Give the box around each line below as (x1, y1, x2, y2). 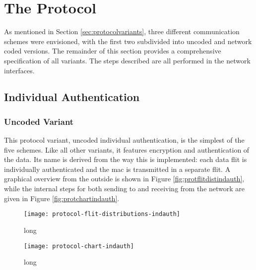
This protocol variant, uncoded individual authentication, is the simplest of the (4, 135, 245, 145)
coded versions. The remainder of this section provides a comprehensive (4, 46, 221, 56)
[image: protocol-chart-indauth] (24, 242, 134, 250)
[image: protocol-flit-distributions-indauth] (24, 211, 180, 218)
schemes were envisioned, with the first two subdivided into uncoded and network (4, 36, 252, 46)
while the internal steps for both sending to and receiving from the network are (4, 183, 245, 194)
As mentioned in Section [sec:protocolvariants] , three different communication (4, 26, 240, 37)
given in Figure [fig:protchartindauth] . (4, 193, 120, 203)
